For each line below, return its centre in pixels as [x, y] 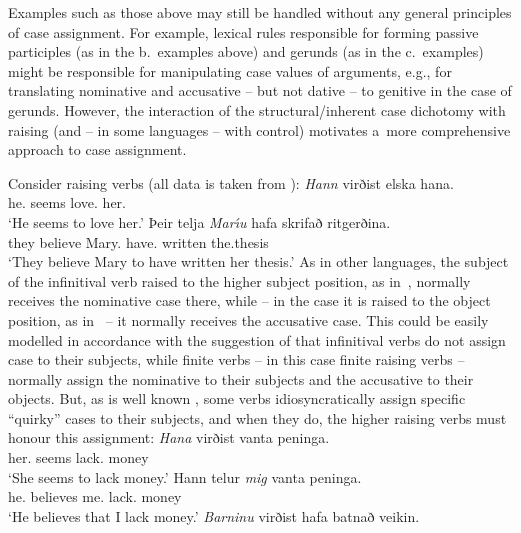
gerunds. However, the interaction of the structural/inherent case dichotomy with [257, 109]
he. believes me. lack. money [95, 496]
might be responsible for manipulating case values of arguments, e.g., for [230, 70]
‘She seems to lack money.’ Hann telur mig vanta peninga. [185, 476]
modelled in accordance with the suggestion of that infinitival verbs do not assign [257, 339]
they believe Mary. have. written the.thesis [138, 241]
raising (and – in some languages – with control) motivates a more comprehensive [259, 129]
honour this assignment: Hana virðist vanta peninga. [169, 437]
